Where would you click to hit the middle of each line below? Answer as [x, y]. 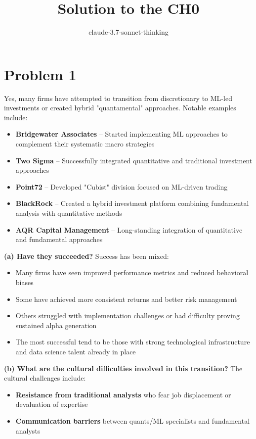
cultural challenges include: [45, 378]
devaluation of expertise [52, 404]
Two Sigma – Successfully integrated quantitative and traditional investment [134, 160]
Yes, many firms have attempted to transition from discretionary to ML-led [118, 98]
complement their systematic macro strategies [85, 144]
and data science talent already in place [76, 351]
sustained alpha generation [56, 325]
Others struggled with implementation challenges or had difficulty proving [128, 316]
